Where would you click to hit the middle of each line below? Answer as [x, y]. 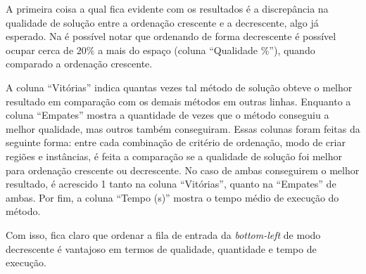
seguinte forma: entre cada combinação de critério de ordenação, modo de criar [176, 142]
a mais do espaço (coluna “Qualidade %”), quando [207, 50]
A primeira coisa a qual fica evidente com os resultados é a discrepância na [167, 8]
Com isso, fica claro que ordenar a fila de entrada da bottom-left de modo [163, 234]
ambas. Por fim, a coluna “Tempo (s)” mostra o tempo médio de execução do [172, 197]
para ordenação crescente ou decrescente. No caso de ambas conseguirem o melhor [183, 170]
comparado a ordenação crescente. [79, 64]
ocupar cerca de [40, 50]
